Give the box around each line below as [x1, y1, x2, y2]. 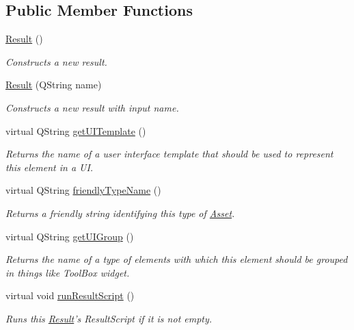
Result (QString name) [5, 77, 102, 92]
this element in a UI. [5, 160, 94, 174]
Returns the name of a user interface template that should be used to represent [5, 147, 333, 161]
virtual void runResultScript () [5, 288, 135, 303]
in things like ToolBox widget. [5, 265, 130, 279]
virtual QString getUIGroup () [5, 229, 134, 243]
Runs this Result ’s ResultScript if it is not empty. [5, 311, 213, 325]
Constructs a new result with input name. [5, 100, 179, 114]
